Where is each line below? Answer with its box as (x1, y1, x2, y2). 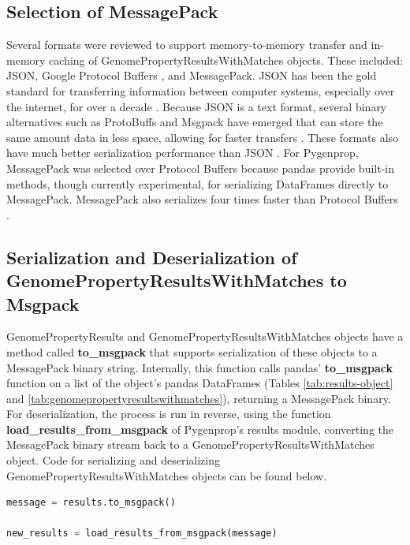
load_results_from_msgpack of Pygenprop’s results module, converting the (6, 420, 394, 437)
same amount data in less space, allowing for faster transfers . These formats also (6, 129, 399, 145)
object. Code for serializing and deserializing (6, 452, 220, 468)
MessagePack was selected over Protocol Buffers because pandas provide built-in (6, 159, 394, 176)
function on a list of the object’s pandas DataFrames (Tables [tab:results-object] (6, 375, 393, 391)
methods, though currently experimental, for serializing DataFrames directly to (6, 175, 389, 192)
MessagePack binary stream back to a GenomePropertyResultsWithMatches (6, 436, 375, 453)
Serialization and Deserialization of (6, 245, 297, 269)
